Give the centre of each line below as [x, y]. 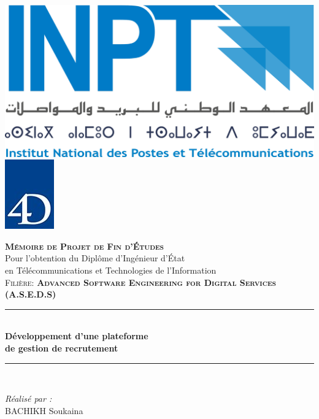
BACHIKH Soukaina [44, 410]
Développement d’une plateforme [77, 336]
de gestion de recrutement [62, 348]
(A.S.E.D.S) [31, 294]
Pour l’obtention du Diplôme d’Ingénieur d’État [95, 258]
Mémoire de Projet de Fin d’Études [84, 246]
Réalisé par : [29, 398]
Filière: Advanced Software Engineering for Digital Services [140, 282]
